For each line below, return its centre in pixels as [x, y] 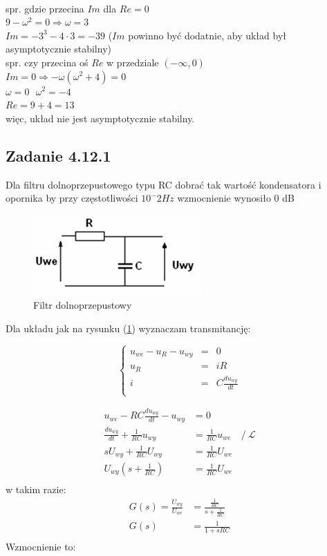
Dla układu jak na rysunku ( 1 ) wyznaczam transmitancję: [128, 328]
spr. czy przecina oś [47, 62]
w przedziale [133, 62]
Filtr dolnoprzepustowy [83, 305]
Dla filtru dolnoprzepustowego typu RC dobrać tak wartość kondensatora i [163, 184]
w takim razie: [36, 489]
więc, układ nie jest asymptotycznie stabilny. [100, 118]
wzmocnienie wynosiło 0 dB [236, 198]
